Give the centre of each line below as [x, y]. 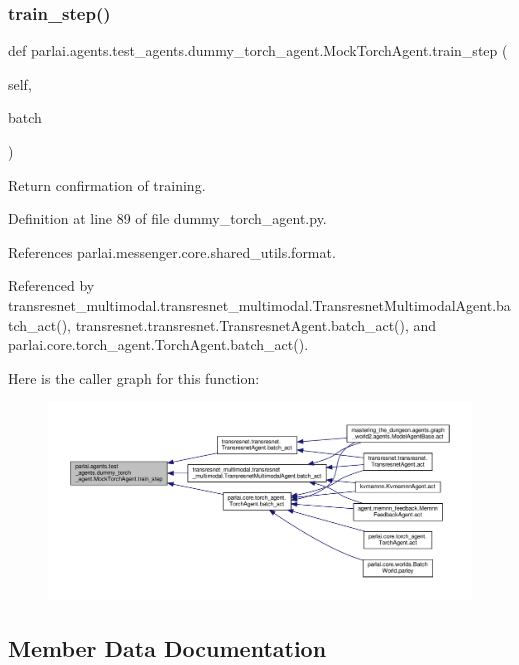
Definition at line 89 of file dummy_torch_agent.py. [167, 218]
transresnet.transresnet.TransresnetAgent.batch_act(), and [256, 324]
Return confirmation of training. [107, 184]
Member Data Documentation [167, 647]
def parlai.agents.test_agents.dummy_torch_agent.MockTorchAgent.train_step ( [258, 50]
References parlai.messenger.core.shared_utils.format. [172, 251]
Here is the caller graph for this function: [134, 377]
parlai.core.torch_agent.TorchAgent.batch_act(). [158, 344]
